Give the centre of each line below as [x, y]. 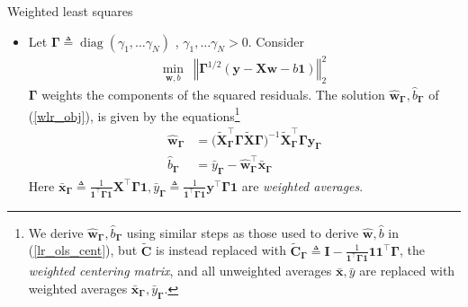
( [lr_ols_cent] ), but [83, 250]
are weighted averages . [302, 185]
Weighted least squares [70, 11]
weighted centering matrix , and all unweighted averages [180, 271]
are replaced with [407, 271]
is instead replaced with [221, 250]
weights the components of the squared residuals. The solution [213, 94]
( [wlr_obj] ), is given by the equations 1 [134, 114]
